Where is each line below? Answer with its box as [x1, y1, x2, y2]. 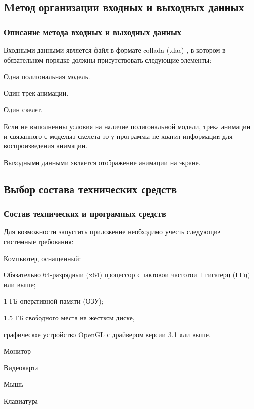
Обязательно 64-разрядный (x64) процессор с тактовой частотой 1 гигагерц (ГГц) [4, 270, 250, 280]
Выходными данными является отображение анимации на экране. [4, 157, 201, 167]
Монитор [4, 346, 31, 356]
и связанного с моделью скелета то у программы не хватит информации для [4, 131, 233, 141]
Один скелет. [4, 104, 43, 115]
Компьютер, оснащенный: [4, 253, 81, 263]
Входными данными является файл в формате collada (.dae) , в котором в [4, 45, 226, 55]
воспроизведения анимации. [4, 140, 88, 151]
